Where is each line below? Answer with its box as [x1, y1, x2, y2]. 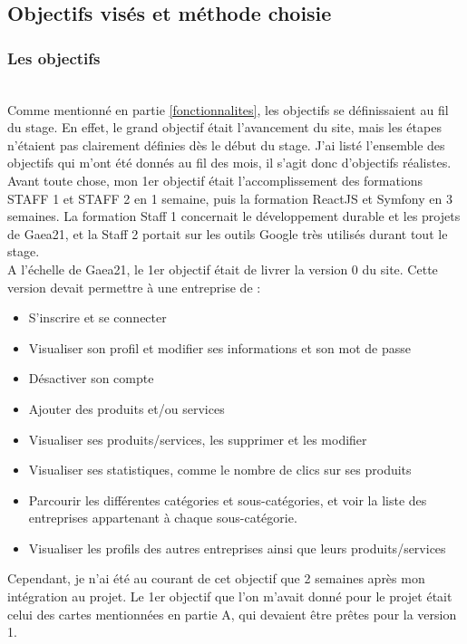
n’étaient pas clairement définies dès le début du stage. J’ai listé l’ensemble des [7, 135, 445, 154]
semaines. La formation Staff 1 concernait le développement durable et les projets [7, 207, 461, 226]
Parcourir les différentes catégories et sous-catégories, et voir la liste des [28, 490, 427, 509]
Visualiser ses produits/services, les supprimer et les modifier [28, 429, 367, 448]
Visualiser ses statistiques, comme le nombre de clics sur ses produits [28, 460, 412, 479]
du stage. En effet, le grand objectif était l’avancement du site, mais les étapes [7, 118, 442, 137]
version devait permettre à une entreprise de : [7, 277, 261, 296]
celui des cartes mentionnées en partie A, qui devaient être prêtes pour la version [7, 604, 457, 623]
